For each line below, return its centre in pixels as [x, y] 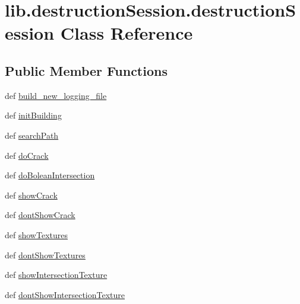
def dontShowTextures [45, 255]
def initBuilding [33, 115]
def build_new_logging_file [56, 95]
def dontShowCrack [40, 215]
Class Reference [127, 33]
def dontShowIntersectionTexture [65, 294]
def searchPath [32, 135]
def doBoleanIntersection [50, 175]
